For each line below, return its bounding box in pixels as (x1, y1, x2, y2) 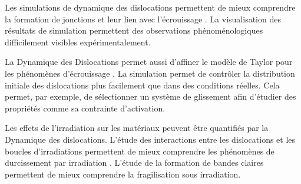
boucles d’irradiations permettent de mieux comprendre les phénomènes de (5, 144, 274, 157)
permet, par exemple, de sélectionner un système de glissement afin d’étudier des (5, 90, 296, 103)
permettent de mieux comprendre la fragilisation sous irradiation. (5, 167, 241, 180)
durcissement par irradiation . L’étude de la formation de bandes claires (5, 156, 264, 169)
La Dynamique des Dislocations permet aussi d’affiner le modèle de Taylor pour (5, 55, 293, 68)
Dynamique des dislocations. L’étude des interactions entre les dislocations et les (5, 133, 296, 145)
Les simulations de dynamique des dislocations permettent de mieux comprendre (5, 1, 296, 13)
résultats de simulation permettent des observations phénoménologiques (5, 24, 263, 37)
